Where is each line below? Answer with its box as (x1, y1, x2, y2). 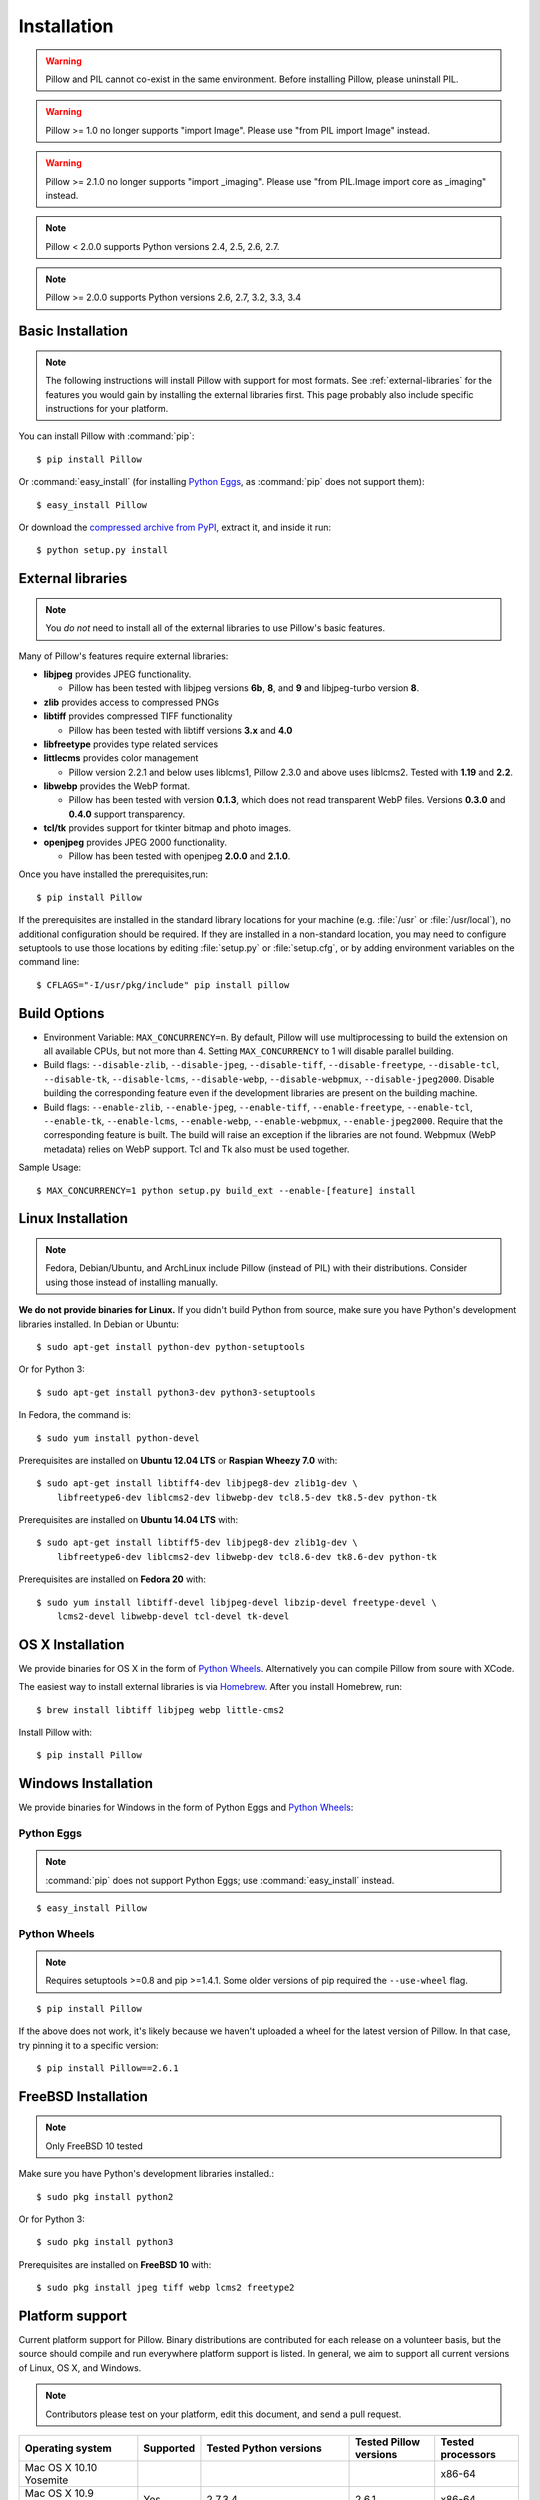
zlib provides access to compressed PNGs (43, 696, 220, 708)
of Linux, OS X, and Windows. (18, 2361, 142, 2374)
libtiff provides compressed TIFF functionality (43, 710, 233, 722)
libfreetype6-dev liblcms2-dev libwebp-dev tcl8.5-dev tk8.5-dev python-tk (56, 1491, 437, 1503)
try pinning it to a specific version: (18, 2039, 159, 2051)
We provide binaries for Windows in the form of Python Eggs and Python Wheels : (18, 1801, 354, 1814)
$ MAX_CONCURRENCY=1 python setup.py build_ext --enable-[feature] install (36, 1185, 416, 1196)
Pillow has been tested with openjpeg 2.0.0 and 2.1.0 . (68, 850, 291, 862)
